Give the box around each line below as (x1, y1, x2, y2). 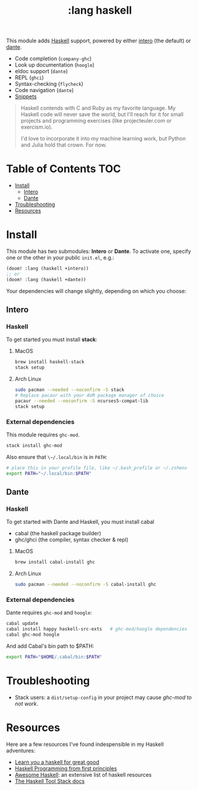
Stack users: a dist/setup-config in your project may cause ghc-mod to (14, 694, 192, 701)
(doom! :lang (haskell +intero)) (6, 266, 89, 271)
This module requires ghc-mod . (6, 431, 80, 438)
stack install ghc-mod (6, 442, 62, 448)
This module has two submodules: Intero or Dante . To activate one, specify (6, 248, 191, 255)
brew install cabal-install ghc (14, 559, 95, 566)
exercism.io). (20, 123, 53, 131)
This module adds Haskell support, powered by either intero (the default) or (6, 37, 191, 45)
